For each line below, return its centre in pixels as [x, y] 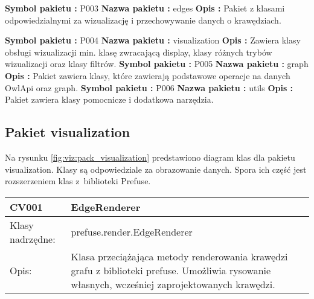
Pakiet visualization [68, 132]
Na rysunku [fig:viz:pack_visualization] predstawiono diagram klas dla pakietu [150, 157]
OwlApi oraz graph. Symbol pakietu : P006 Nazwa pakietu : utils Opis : [149, 87]
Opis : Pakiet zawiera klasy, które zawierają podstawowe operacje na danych [148, 75]
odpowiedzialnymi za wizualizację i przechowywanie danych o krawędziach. [143, 20]
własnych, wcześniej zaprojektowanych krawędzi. [173, 284]
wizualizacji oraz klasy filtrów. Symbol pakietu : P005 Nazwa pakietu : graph [157, 64]
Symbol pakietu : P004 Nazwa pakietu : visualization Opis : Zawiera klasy [153, 40]
